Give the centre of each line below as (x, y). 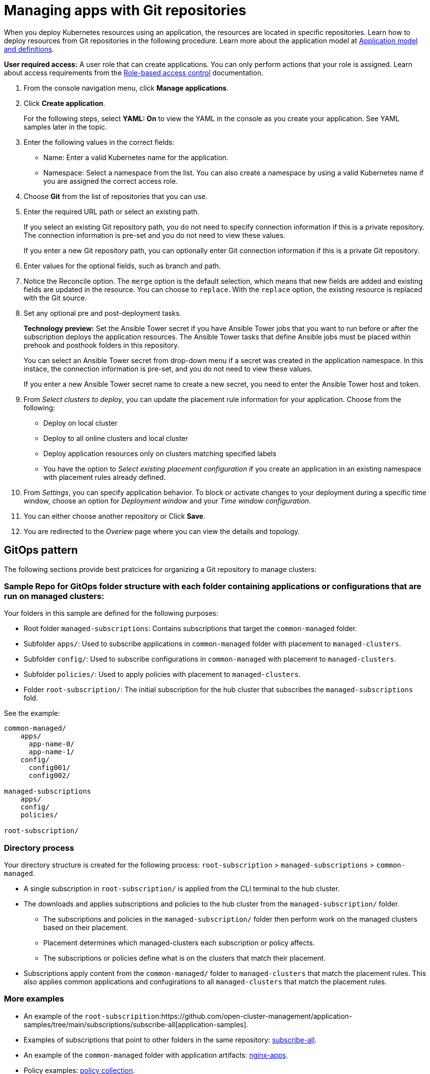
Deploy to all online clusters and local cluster (116, 438)
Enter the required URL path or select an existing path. (112, 211)
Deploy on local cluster (80, 423)
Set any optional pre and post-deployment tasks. (103, 313)
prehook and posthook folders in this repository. (102, 345)
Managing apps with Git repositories (125, 10)
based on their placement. (86, 928)
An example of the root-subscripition (92, 1016)
